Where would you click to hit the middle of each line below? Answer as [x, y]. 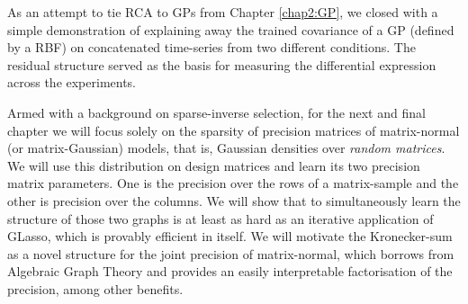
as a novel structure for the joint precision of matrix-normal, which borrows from [231, 253]
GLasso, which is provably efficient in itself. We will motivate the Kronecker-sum [230, 236]
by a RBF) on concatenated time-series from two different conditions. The [211, 47]
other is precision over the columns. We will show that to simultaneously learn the [234, 200]
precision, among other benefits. [95, 288]
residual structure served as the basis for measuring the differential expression [222, 64]
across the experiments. [72, 82]
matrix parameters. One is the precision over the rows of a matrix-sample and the [233, 183]
